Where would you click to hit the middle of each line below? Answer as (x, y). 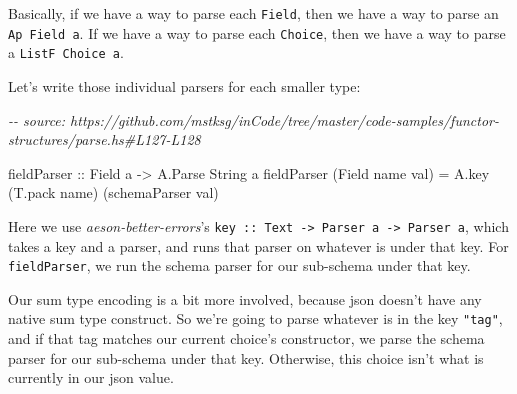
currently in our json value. (91, 377)
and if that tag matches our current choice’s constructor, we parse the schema (246, 338)
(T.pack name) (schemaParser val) (113, 192)
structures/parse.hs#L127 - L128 (104, 139)
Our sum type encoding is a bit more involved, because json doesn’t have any (245, 298)
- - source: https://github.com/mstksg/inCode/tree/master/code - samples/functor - (253, 119)
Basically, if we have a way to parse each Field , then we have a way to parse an (253, 13)
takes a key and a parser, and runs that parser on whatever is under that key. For (258, 245)
